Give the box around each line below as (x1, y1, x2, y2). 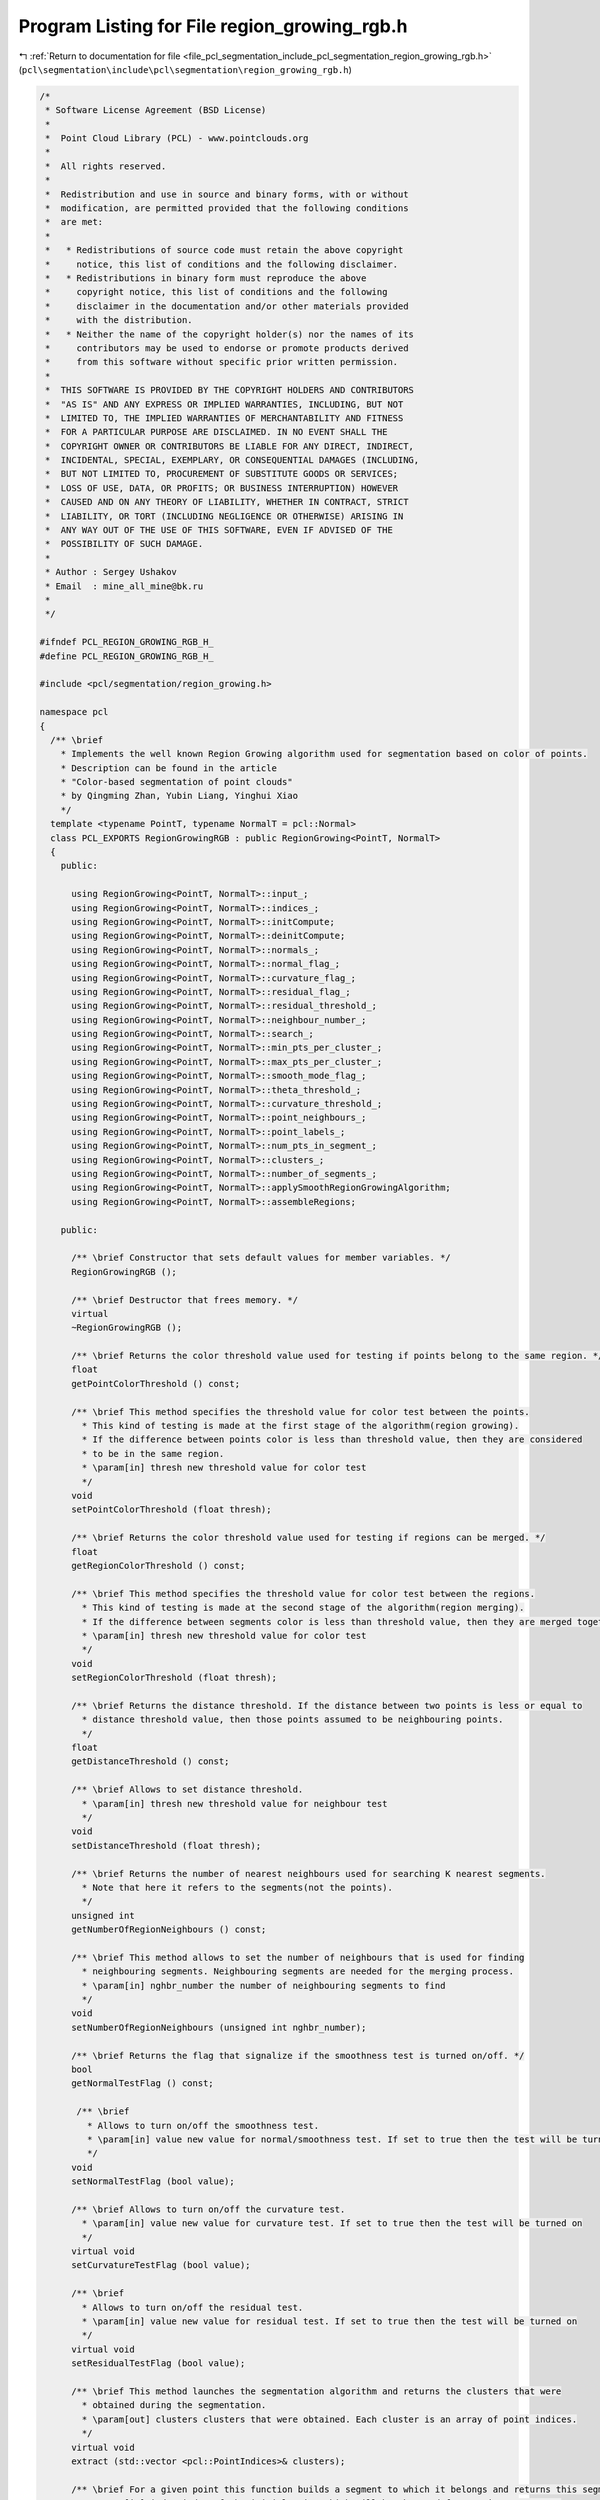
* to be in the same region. (81, 1448, 225, 1459)
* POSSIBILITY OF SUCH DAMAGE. (45, 538, 204, 550)
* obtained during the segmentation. (81, 2400, 267, 2411)
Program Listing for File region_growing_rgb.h (18, 15, 408, 37)
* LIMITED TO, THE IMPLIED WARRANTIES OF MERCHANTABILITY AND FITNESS (45, 412, 404, 424)
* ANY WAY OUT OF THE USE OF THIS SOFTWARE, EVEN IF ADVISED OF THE (45, 525, 394, 536)
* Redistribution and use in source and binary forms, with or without (45, 188, 409, 200)
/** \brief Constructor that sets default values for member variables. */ (71, 1252, 452, 1264)
